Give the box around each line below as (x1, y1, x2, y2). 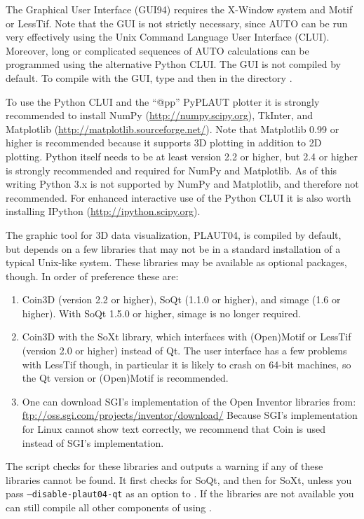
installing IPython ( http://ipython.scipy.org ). (6, 204, 201, 219)
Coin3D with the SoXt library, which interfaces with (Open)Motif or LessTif (22, 329, 351, 344)
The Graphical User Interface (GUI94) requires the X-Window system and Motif (6, 2, 353, 16)
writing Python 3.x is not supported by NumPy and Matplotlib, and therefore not (6, 177, 359, 191)
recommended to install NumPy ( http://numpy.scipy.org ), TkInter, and (6, 108, 314, 123)
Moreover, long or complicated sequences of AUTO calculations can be (6, 43, 309, 57)
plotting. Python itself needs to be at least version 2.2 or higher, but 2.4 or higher (6, 148, 358, 163)
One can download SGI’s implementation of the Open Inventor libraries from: (22, 394, 356, 408)
